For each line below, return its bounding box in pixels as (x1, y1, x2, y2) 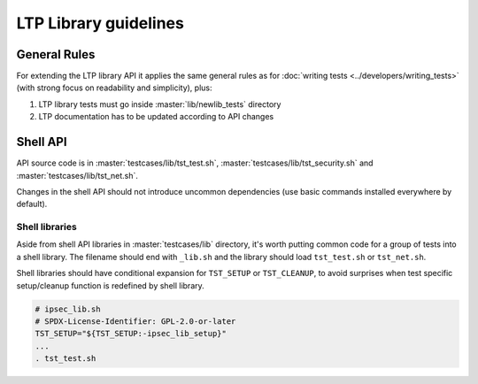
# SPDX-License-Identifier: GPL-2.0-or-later (35, 317, 236, 326)
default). (16, 199, 48, 210)
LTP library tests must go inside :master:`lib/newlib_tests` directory (38, 98, 281, 110)
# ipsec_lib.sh (35, 303, 101, 314)
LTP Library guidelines (16, 13, 185, 33)
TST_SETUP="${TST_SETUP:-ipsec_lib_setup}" (35, 328, 227, 339)
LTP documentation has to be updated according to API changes (38, 111, 274, 122)
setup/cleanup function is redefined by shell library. (16, 280, 205, 291)
